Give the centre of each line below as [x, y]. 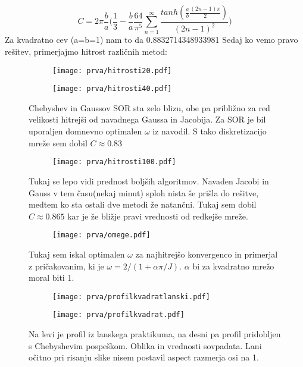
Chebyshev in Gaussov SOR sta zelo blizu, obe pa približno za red [149, 107]
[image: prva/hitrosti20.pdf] [112, 70]
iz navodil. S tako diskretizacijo [210, 131]
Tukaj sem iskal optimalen [77, 254]
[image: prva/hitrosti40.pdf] [112, 89]
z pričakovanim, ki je [66, 266]
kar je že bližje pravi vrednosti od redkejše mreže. [158, 216]
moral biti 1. [51, 277]
